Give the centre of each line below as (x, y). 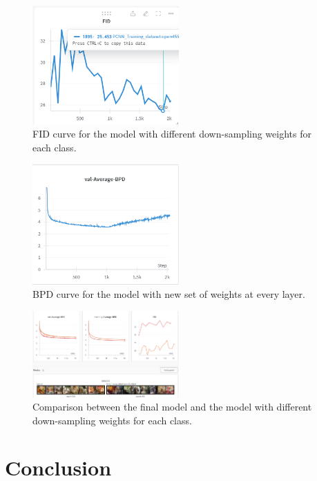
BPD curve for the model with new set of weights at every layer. (169, 294)
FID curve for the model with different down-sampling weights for (172, 134)
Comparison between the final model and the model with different (172, 407)
